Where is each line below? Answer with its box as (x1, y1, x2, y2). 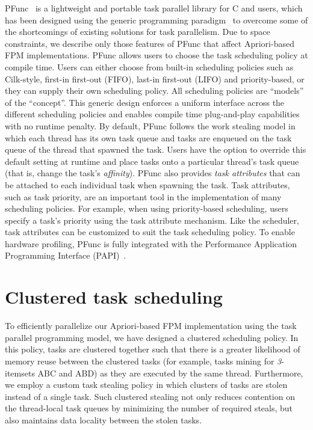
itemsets (5, 366, 35, 379)
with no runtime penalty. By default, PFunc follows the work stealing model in (5, 119, 296, 132)
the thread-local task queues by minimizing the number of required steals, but (5, 402, 293, 414)
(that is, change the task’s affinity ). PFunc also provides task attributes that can (5, 167, 300, 179)
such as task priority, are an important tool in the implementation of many (5, 190, 282, 203)
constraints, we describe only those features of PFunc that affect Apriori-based (5, 37, 294, 49)
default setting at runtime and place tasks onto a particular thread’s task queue (5, 155, 299, 167)
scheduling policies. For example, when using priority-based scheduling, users (5, 202, 288, 215)
